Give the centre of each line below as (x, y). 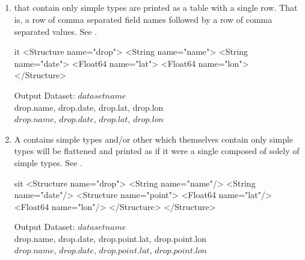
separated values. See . (56, 31)
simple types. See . (48, 162)
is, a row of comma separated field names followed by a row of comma (143, 19)
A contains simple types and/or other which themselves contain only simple (154, 139)
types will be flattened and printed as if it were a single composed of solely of (157, 151)
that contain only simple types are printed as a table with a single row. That (156, 8)
